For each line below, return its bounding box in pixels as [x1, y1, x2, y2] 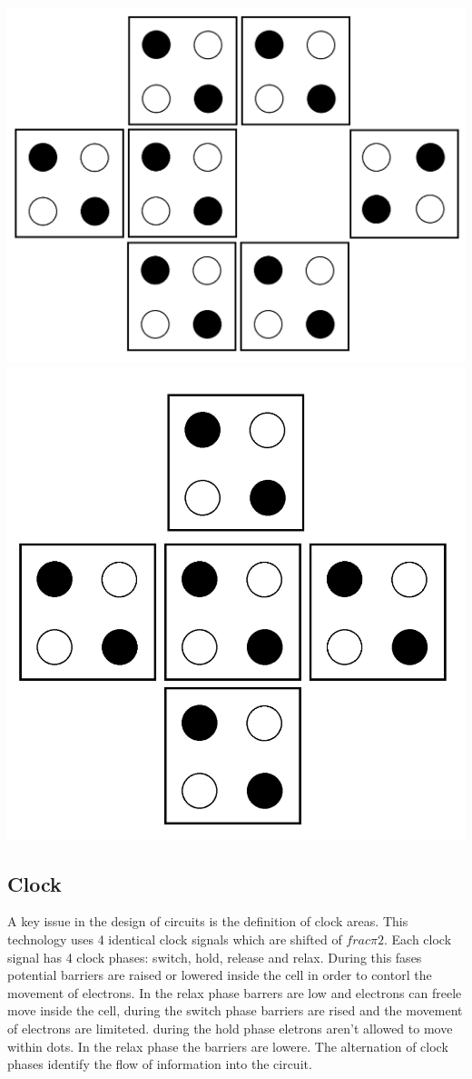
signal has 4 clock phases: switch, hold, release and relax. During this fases [7, 947, 422, 966]
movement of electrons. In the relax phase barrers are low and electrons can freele [7, 983, 462, 1002]
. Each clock [384, 929, 452, 948]
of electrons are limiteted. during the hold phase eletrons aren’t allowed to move [7, 1018, 453, 1037]
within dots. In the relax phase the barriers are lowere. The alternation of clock [7, 1036, 448, 1055]
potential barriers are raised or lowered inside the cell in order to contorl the [7, 965, 432, 984]
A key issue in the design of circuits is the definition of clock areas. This [7, 912, 408, 931]
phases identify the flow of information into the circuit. [7, 1054, 312, 1074]
